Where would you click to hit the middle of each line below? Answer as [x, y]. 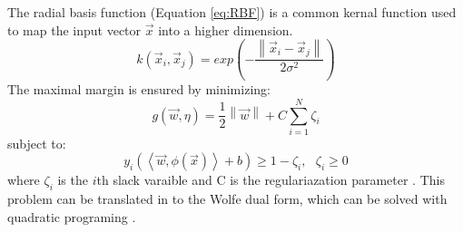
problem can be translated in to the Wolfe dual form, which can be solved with [227, 199]
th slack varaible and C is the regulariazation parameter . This [271, 180]
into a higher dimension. [226, 29]
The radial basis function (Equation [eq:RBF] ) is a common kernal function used [232, 12]
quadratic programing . [72, 216]
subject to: [37, 143]
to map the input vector [74, 29]
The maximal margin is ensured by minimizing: [139, 89]
